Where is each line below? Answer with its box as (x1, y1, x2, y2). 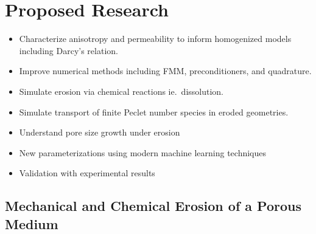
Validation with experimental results (19, 167, 155, 179)
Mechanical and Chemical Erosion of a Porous (5, 196, 301, 215)
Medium (5, 214, 58, 233)
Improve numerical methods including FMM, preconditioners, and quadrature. (19, 64, 312, 77)
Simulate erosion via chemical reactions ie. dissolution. (19, 84, 224, 97)
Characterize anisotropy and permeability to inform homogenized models (19, 32, 292, 45)
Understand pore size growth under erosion (19, 126, 180, 139)
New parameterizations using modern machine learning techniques (19, 146, 267, 159)
